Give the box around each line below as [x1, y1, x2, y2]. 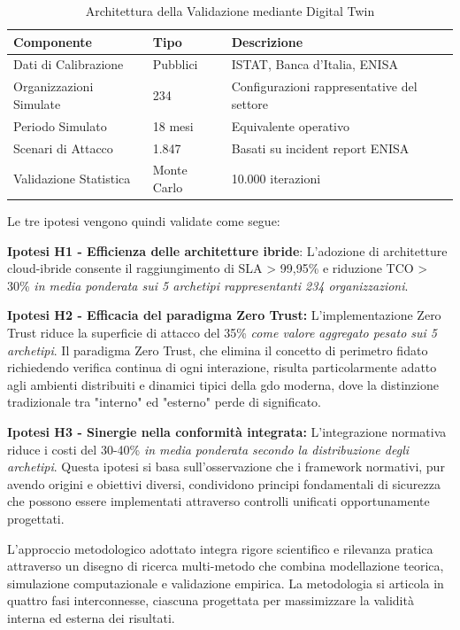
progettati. [7, 509, 65, 527]
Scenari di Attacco [13, 138, 113, 157]
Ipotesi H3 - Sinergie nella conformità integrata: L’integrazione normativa [7, 423, 447, 441]
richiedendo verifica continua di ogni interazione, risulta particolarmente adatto [7, 358, 437, 377]
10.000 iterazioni [231, 169, 321, 188]
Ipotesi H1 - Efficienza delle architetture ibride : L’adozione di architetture [7, 241, 448, 260]
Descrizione [231, 32, 303, 51]
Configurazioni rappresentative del [231, 77, 418, 96]
